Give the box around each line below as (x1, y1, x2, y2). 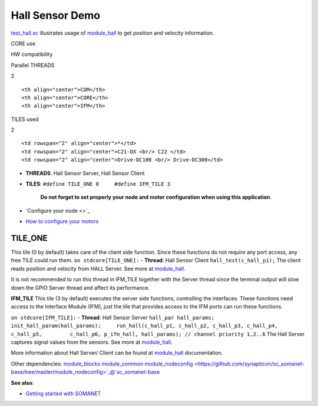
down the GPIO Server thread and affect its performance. (11, 284, 150, 291)
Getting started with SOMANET (25, 390, 101, 397)
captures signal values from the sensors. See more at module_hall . (11, 338, 173, 345)
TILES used (11, 115, 39, 123)
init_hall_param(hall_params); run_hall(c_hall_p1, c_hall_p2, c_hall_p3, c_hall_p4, (11, 323, 278, 329)
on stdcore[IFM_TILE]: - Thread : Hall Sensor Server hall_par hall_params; (11, 314, 215, 321)
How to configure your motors (25, 218, 99, 225)
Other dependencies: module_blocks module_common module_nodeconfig (11, 360, 194, 367)
